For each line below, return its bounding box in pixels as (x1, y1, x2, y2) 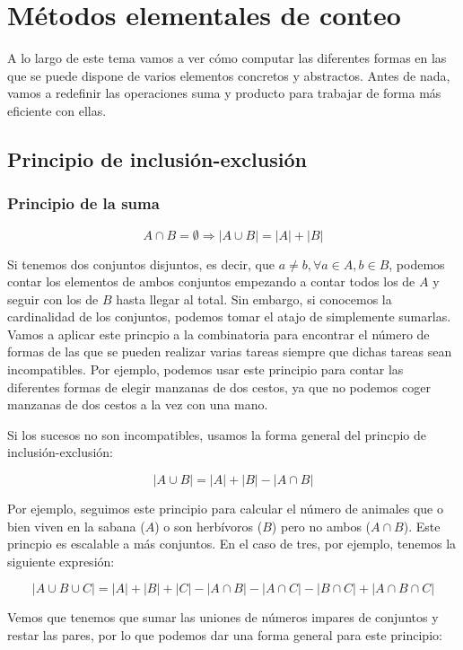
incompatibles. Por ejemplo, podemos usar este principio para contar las (7, 360, 404, 379)
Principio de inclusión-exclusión (7, 145, 307, 172)
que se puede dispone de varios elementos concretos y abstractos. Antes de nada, (7, 66, 450, 84)
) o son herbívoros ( (154, 516, 263, 535)
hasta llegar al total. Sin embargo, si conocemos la (116, 289, 392, 308)
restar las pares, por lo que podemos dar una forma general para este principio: (7, 626, 442, 644)
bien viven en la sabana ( (7, 516, 145, 535)
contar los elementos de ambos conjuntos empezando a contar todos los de (7, 272, 415, 291)
